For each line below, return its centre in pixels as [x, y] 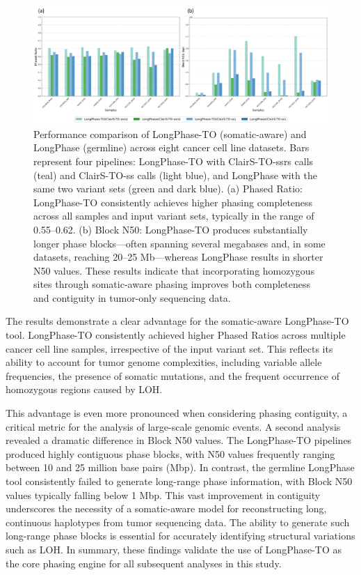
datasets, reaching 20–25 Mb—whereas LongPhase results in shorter [178, 257]
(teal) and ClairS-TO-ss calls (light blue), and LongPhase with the [175, 175]
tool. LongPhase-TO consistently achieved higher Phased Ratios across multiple [176, 335]
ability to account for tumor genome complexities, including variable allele [164, 362]
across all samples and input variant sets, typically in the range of [174, 216]
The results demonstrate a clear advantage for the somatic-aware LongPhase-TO [177, 321]
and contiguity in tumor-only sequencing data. [132, 297]
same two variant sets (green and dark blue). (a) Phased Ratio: [168, 189]
